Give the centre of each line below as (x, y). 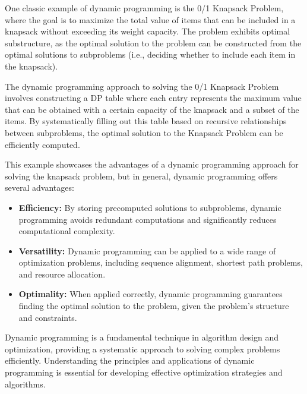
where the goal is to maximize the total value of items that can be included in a (150, 19)
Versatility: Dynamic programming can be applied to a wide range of (147, 250)
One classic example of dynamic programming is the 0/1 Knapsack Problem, (144, 8)
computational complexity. (67, 231)
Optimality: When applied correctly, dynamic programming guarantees (151, 294)
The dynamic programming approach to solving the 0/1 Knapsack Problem (142, 86)
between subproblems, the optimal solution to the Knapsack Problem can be (144, 132)
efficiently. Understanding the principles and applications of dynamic (130, 360)
